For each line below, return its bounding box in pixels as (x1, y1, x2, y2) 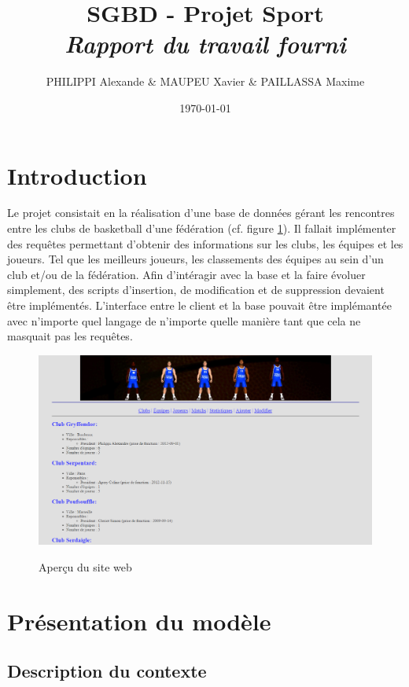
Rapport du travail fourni (64, 28, 346, 61)
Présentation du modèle (7, 604, 271, 637)
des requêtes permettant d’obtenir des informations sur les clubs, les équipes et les (7, 235, 403, 252)
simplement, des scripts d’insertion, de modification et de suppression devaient (7, 281, 385, 298)
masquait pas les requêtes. (7, 328, 133, 344)
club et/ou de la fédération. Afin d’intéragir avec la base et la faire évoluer (7, 266, 366, 282)
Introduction (7, 159, 147, 191)
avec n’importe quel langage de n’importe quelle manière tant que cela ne (7, 312, 361, 329)
